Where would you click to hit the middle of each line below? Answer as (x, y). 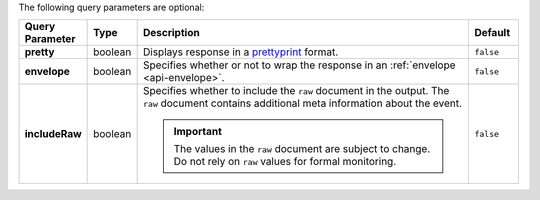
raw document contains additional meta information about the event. (302, 103)
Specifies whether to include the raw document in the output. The (296, 91)
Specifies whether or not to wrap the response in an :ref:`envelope (299, 65)
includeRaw (53, 134)
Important (197, 132)
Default (492, 33)
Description (171, 33)
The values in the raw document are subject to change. (302, 149)
